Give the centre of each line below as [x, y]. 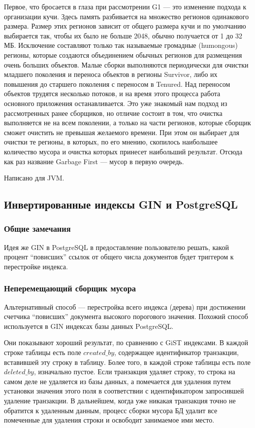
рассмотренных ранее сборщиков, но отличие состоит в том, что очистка [113, 113]
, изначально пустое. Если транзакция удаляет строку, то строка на [134, 372]
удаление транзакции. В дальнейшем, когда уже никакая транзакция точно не [120, 401]
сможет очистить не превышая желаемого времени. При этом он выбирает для [122, 132]
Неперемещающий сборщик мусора [70, 288]
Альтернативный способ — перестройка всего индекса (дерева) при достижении [125, 306]
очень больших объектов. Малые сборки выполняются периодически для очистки [126, 64]
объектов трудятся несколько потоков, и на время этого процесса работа [112, 93]
